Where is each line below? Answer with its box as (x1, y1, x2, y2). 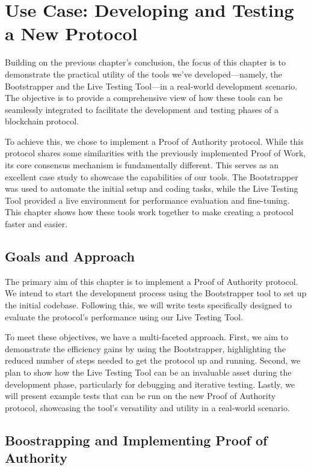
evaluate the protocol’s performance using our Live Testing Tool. (5, 310, 244, 323)
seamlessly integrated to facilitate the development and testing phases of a (5, 103, 279, 115)
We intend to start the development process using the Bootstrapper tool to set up (5, 287, 307, 299)
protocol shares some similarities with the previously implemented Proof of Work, (5, 147, 306, 159)
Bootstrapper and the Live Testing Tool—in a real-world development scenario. (5, 79, 298, 92)
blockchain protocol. (5, 115, 79, 127)
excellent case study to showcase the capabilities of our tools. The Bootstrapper (5, 170, 298, 183)
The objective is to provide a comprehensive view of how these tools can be (5, 91, 283, 104)
